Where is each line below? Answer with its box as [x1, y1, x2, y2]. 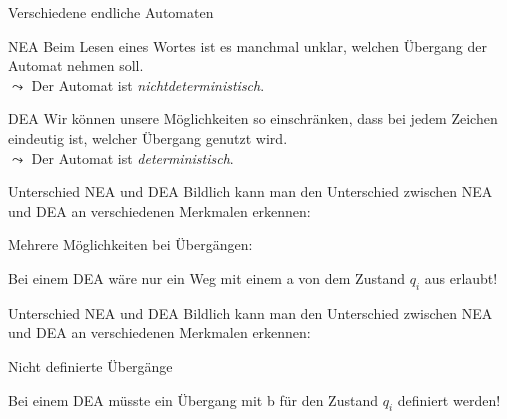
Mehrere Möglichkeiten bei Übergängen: [8, 234, 253, 255]
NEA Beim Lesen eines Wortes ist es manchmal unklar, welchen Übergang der [8, 35, 488, 56]
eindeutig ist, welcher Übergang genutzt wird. [8, 127, 288, 148]
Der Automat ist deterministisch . [31, 147, 234, 168]
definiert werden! [397, 389, 501, 410]
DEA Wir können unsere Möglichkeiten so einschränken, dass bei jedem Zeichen [8, 108, 498, 129]
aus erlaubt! [424, 267, 498, 288]
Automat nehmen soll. [8, 55, 144, 76]
